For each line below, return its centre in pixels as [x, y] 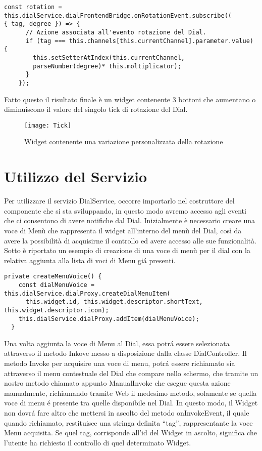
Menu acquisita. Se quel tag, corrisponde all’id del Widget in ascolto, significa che [130, 433]
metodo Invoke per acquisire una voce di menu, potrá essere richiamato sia [120, 363]
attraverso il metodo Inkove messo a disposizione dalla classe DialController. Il [125, 353]
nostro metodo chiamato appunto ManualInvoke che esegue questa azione [117, 383]
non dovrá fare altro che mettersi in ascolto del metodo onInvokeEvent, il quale [127, 413]
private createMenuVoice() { [53, 277]
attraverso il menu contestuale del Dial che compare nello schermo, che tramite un [131, 373]
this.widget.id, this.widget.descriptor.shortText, [114, 302]
